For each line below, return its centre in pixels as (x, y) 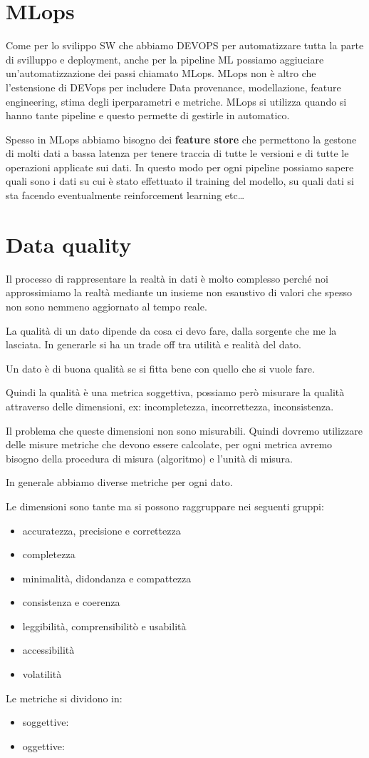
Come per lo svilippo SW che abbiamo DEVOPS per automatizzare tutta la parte (185, 45)
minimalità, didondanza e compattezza (107, 578)
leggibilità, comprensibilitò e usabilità (104, 626)
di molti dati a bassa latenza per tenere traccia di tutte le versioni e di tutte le (177, 153)
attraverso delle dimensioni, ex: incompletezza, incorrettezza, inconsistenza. (170, 406)
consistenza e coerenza (71, 602)
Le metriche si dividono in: (64, 698)
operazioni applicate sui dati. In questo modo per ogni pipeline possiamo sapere (180, 167)
